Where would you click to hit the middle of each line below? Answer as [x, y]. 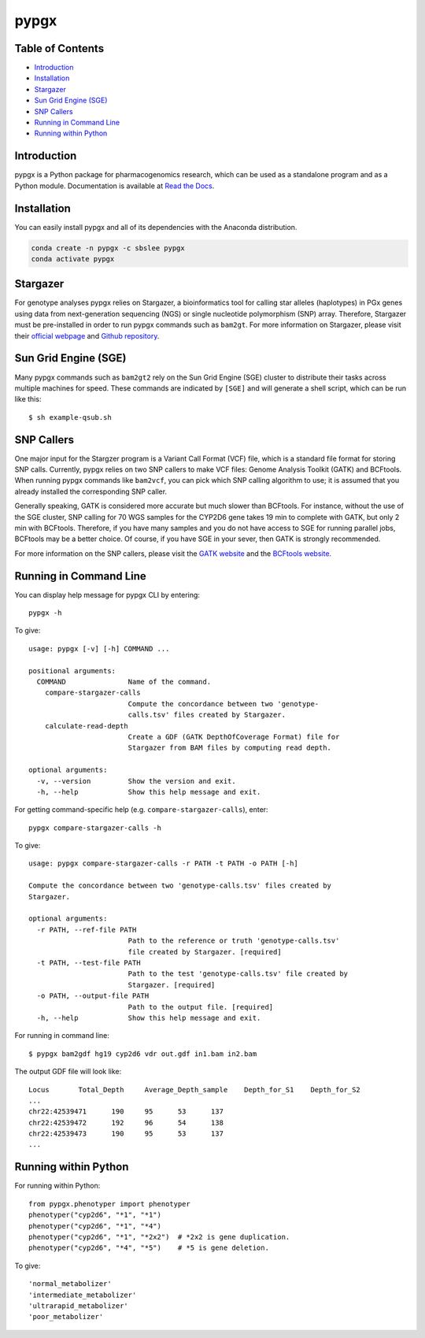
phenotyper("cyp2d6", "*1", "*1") [95, 1215]
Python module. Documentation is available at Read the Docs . [115, 186]
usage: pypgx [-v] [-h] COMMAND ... [99, 649]
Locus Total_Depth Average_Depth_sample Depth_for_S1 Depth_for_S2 [195, 1090]
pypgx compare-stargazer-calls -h [95, 828]
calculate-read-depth [87, 726]
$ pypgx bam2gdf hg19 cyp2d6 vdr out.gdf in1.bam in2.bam [143, 1054]
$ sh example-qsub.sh [70, 417]
